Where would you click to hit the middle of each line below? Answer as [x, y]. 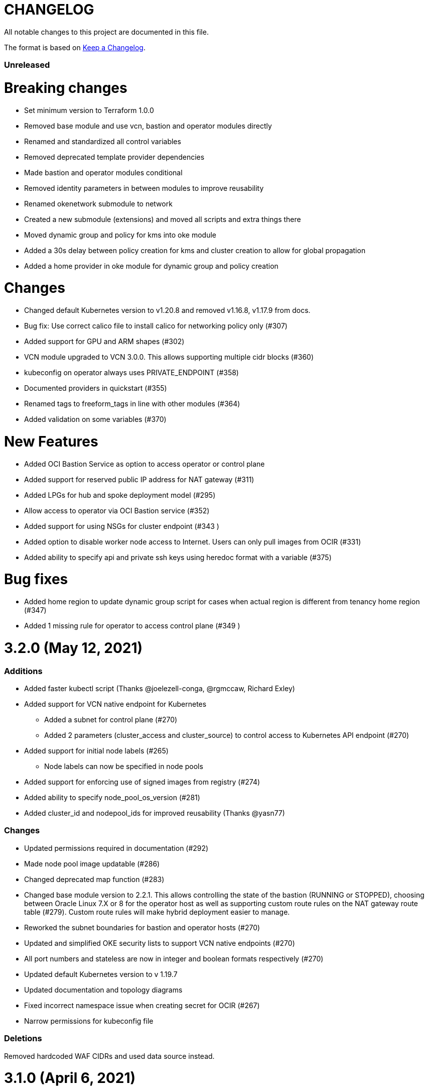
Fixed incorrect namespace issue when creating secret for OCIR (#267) [142, 1005]
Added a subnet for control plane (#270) [111, 720]
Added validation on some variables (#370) [95, 419]
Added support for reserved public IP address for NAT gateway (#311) [139, 479]
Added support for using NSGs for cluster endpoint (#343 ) [122, 526]
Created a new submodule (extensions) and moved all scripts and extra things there [163, 219]
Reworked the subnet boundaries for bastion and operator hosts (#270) [142, 927]
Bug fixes [36, 579]
